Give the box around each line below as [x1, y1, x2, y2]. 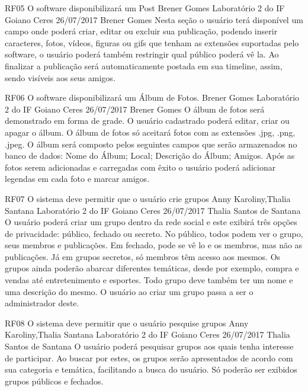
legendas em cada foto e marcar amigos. [5, 172, 150, 185]
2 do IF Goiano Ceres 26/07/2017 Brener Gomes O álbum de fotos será [5, 102, 265, 115]
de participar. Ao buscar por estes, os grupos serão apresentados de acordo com [5, 351, 293, 364]
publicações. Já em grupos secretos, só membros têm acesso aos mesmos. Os [5, 250, 281, 262]
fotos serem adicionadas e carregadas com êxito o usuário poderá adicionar [5, 161, 276, 173]
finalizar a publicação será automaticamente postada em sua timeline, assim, [5, 59, 283, 72]
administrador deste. [5, 297, 79, 309]
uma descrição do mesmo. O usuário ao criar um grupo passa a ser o [5, 285, 254, 297]
